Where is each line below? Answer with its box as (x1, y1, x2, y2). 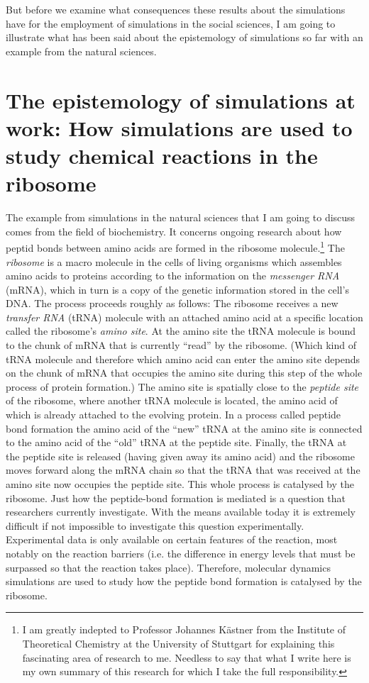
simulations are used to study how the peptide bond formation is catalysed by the (6, 574, 362, 589)
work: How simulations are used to (6, 113, 353, 142)
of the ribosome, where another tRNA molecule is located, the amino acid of (6, 393, 338, 408)
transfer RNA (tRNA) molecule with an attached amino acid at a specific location (6, 309, 363, 324)
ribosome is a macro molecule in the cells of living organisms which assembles (6, 254, 342, 269)
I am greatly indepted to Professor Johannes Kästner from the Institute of (22, 622, 346, 637)
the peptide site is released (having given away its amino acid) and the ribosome (6, 448, 355, 463)
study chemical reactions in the (6, 140, 318, 170)
